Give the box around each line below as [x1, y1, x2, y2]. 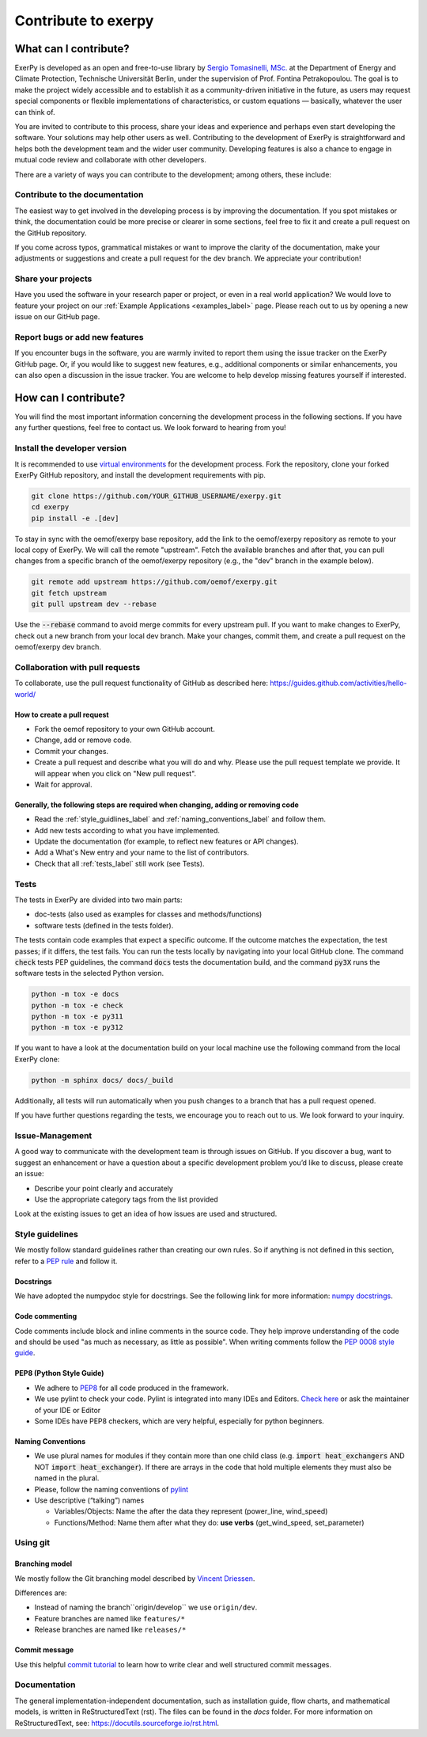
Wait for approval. [34, 779, 93, 789]
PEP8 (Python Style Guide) [14, 1369, 104, 1378]
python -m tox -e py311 [31, 1012, 124, 1021]
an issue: [14, 1169, 44, 1179]
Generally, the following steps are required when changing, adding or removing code [14, 800, 300, 809]
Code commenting [14, 1312, 77, 1321]
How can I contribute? [14, 390, 126, 404]
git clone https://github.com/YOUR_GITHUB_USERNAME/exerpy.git [31, 491, 282, 501]
